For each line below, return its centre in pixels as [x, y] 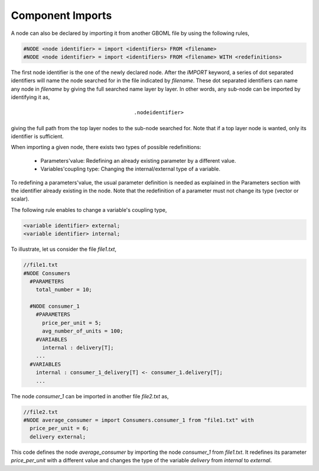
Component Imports [61, 15]
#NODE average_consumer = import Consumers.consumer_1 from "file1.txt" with [139, 420]
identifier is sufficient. [38, 137]
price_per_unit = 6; [59, 428]
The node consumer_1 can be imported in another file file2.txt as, [90, 396]
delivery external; [58, 437]
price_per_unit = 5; [72, 323]
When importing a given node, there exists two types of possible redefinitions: [106, 147]
